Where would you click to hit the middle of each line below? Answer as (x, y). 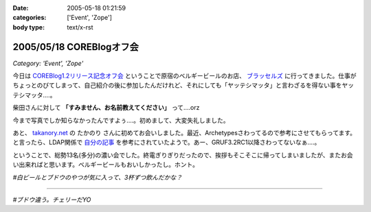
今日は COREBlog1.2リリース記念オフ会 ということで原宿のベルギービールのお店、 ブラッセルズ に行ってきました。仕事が (184, 76)
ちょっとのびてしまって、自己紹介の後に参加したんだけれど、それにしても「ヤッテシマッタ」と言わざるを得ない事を (178, 85)
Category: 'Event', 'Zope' (48, 63)
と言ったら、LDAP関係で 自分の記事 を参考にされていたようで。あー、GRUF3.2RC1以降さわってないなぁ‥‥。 (167, 142)
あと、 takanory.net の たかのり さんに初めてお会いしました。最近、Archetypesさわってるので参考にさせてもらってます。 (184, 133)
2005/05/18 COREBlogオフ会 (76, 47)
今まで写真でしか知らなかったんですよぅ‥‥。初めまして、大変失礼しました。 (121, 120)
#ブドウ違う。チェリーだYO (52, 200)
